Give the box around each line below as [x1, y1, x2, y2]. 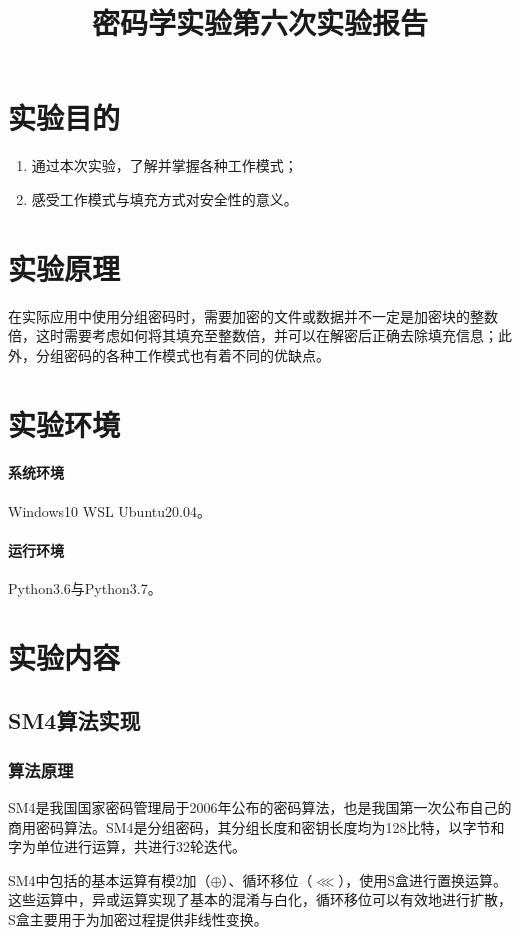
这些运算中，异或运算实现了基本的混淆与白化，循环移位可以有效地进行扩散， [8, 889, 512, 910]
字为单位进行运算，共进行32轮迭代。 [8, 836, 246, 857]
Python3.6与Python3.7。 [8, 577, 162, 598]
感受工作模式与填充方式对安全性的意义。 [31, 188, 298, 209]
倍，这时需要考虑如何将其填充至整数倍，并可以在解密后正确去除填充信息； [8, 325, 498, 346]
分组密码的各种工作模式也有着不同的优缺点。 [35, 344, 330, 365]
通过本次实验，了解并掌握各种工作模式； [31, 155, 298, 176]
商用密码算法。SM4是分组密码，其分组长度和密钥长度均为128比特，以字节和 [8, 816, 505, 837]
